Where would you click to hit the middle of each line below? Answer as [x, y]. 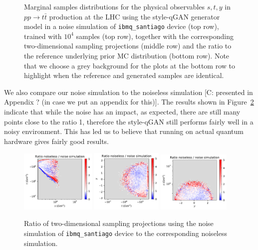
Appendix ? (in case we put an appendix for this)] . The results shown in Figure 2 [129, 102]
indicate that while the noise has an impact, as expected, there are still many [122, 111]
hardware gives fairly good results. [57, 141]
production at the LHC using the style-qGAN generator [134, 16]
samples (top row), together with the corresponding [155, 36]
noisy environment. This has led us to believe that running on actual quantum [124, 131]
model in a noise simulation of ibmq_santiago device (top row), [122, 26]
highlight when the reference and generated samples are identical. [124, 75]
